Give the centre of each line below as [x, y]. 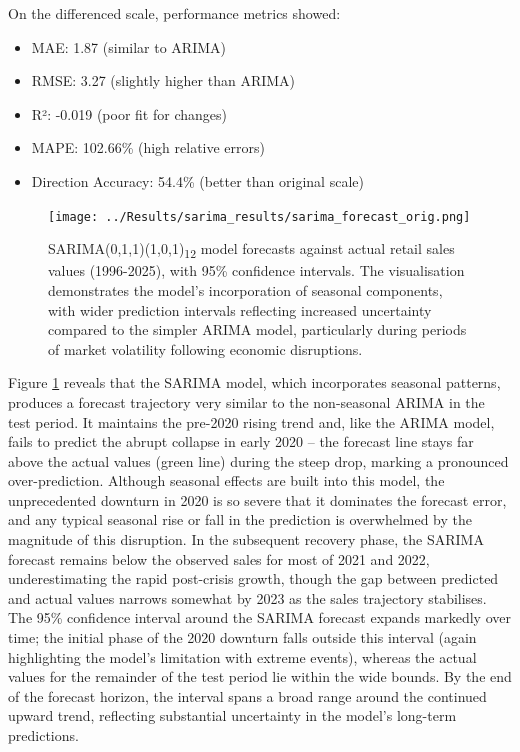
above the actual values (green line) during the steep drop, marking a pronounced [258, 460]
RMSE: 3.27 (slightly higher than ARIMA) [163, 80]
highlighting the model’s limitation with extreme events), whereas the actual [242, 656]
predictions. [43, 735]
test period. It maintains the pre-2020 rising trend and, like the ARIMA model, [251, 421]
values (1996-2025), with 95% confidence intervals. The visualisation [256, 270]
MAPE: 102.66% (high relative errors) [148, 147]
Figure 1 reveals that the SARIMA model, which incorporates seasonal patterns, [254, 382]
